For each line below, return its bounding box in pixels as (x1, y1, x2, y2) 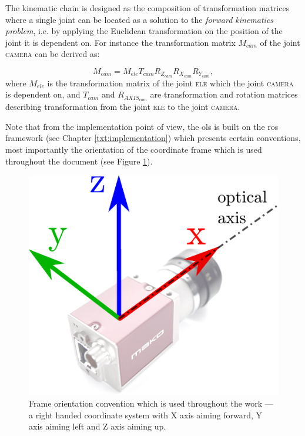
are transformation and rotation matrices (150, 88, 298, 100)
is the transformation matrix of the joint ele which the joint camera (47, 76, 294, 89)
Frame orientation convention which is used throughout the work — (29, 397, 273, 409)
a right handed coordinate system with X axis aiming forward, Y (29, 408, 263, 421)
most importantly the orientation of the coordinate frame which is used (5, 143, 262, 156)
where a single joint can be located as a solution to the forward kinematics (5, 13, 274, 25)
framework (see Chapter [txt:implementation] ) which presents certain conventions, (5, 132, 301, 144)
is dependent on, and (5, 88, 81, 100)
